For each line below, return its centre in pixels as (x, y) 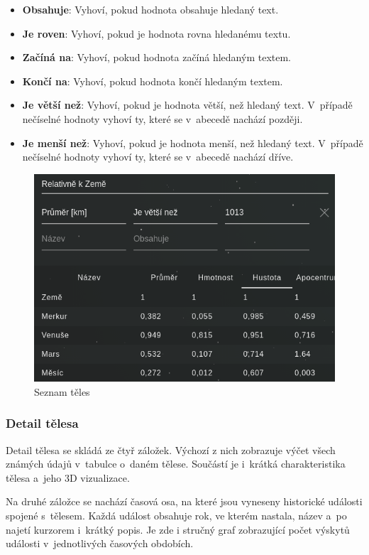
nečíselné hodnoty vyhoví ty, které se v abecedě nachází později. (163, 118)
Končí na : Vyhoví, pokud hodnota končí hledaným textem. (153, 81)
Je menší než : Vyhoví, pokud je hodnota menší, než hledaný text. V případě (193, 142)
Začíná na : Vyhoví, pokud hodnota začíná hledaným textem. (156, 57)
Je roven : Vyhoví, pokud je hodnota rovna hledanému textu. (156, 33)
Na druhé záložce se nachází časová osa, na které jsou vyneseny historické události (184, 501)
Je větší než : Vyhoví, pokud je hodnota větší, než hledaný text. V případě (187, 105)
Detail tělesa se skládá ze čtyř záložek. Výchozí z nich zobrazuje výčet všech (171, 449)
